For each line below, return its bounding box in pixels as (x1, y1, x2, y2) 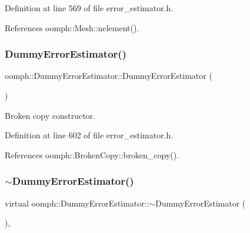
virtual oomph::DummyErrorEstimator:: (5, 197, 149, 209)
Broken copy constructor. (5, 109, 95, 121)
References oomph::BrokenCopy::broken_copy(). (5, 148, 179, 161)
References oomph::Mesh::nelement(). (5, 21, 139, 34)
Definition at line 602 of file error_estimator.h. (5, 129, 174, 141)
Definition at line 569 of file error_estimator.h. (5, 2, 174, 14)
